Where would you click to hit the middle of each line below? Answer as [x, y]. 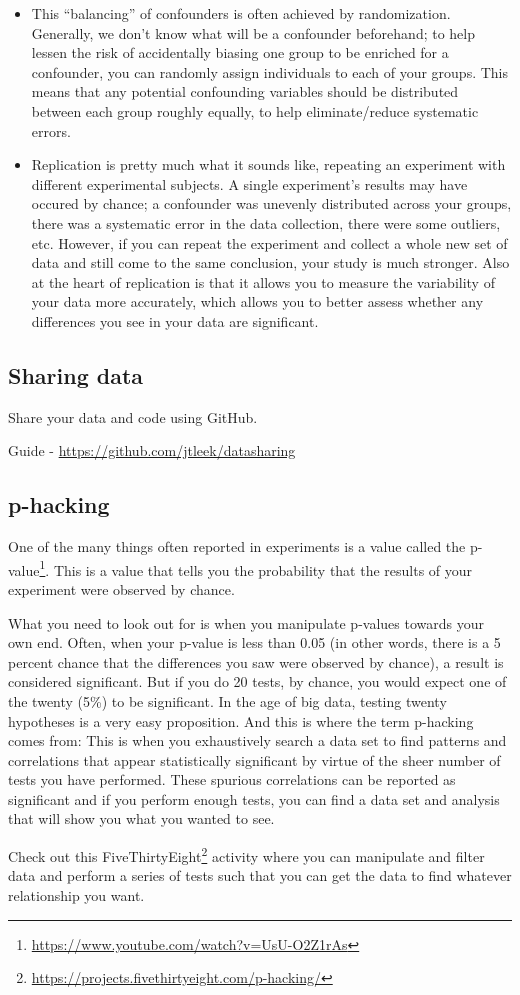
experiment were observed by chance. [121, 588]
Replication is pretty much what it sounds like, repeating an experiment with [268, 164]
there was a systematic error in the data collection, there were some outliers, [266, 222]
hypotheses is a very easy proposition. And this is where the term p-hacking [241, 720]
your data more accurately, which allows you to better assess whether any [257, 301]
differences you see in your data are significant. [175, 320]
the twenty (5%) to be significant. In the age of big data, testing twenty [227, 700]
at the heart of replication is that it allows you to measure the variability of [263, 281]
